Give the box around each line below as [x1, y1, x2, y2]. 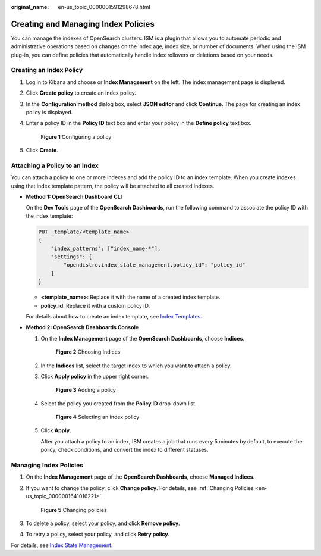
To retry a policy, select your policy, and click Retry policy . [26, 530, 170, 538]
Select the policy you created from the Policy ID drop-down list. [40, 399, 197, 407]
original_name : [11, 4, 49, 10]
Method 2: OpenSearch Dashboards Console [26, 324, 139, 331]
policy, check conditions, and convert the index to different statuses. [40, 446, 209, 454]
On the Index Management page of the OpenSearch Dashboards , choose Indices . [40, 335, 245, 342]
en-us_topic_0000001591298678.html [58, 4, 151, 10]
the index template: [26, 212, 73, 220]
